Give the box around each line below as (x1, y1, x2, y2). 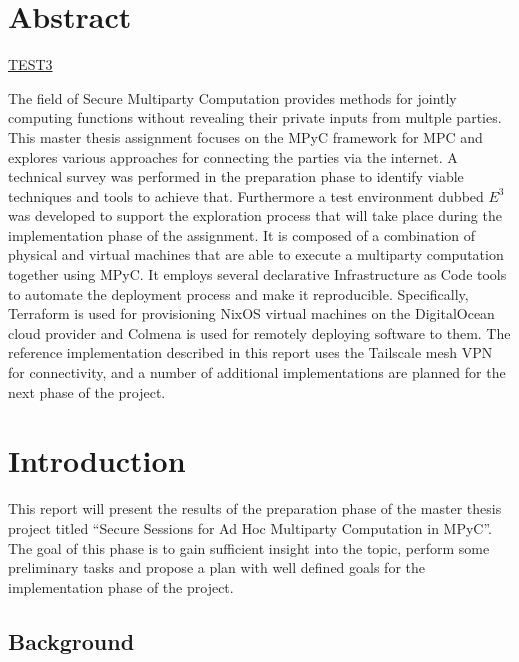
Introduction (8, 440, 186, 481)
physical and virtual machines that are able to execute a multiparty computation (8, 244, 504, 265)
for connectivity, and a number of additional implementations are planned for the (8, 362, 506, 383)
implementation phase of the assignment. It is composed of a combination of (8, 224, 476, 245)
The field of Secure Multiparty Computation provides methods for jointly (8, 87, 457, 108)
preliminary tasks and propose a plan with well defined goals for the (8, 557, 425, 578)
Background (8, 625, 135, 656)
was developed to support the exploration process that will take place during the (8, 205, 502, 226)
